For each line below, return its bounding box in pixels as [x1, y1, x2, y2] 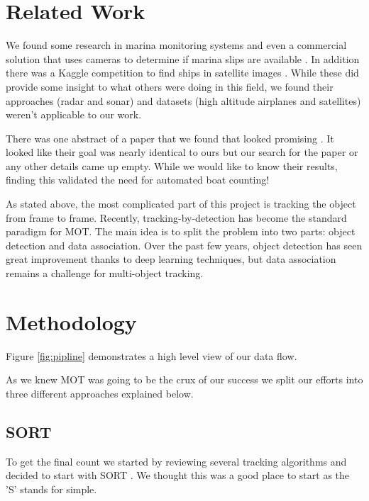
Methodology [6, 307, 137, 336]
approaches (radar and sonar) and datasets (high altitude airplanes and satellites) [6, 93, 361, 108]
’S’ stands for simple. [6, 481, 97, 496]
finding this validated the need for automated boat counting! [6, 172, 270, 187]
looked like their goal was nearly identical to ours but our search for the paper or [6, 145, 358, 159]
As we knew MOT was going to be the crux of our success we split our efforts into [6, 372, 363, 387]
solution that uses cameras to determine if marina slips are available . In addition [6, 51, 360, 66]
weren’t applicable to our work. [6, 107, 142, 122]
